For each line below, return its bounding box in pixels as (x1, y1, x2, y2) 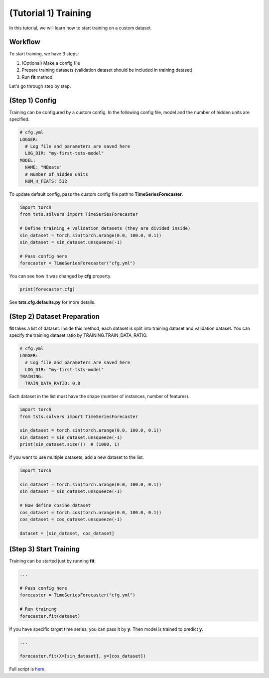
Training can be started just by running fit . (9, 558, 96, 564)
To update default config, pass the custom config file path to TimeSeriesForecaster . (9, 191, 183, 197)
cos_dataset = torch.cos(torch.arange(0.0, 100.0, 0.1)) (19, 510, 162, 515)
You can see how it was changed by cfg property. (9, 273, 112, 279)
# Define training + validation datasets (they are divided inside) (19, 226, 191, 231)
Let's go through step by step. (9, 83, 71, 89)
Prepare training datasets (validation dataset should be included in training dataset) (21, 67, 193, 73)
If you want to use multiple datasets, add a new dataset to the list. (9, 454, 144, 460)
